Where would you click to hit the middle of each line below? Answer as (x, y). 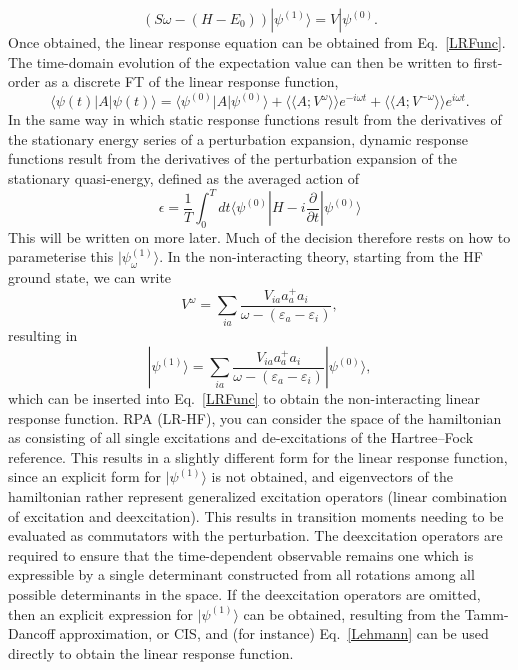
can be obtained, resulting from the (351, 613)
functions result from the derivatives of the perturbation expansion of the (232, 158)
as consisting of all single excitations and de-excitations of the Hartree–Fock (241, 437)
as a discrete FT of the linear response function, (191, 81)
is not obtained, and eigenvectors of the (332, 476)
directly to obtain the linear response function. (151, 652)
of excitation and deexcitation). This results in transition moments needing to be (256, 515)
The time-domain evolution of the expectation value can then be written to (238, 61)
